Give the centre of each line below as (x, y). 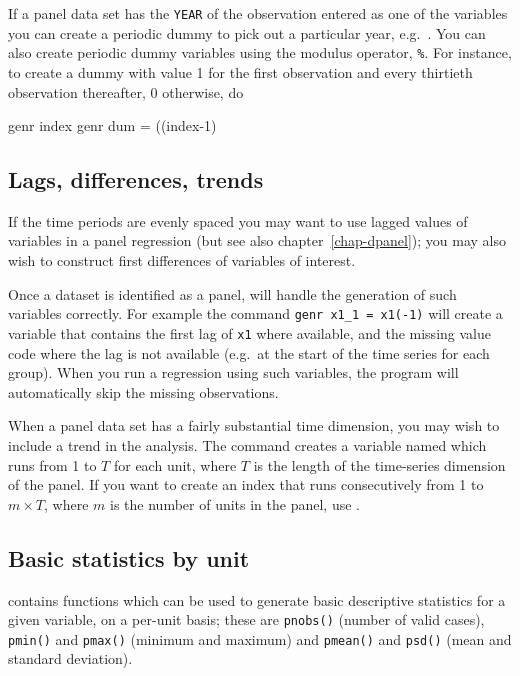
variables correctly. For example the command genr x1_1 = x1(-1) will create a (255, 313)
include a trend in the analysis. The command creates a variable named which (247, 444)
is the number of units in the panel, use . (235, 503)
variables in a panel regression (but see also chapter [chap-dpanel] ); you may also (257, 240)
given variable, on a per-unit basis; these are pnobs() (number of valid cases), (246, 619)
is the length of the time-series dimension (379, 464)
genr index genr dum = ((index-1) (112, 125)
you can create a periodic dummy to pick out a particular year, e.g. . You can (247, 32)
